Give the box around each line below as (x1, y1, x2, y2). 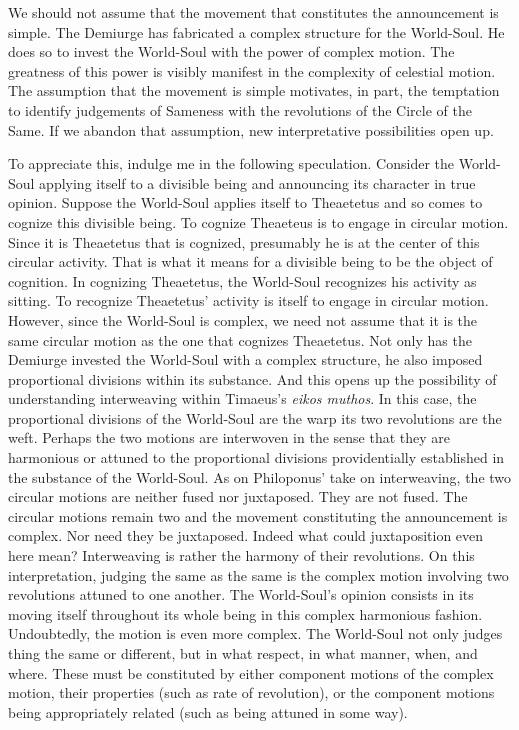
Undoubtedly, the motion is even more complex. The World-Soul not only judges (8, 623, 503, 644)
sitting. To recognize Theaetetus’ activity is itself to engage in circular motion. (8, 290, 489, 311)
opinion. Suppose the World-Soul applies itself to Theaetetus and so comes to (8, 192, 483, 213)
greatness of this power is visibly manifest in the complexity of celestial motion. (8, 60, 496, 81)
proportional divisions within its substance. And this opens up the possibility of (8, 368, 497, 389)
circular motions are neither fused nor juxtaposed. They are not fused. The (8, 486, 468, 507)
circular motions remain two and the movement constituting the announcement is (8, 505, 508, 526)
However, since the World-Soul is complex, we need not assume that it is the (8, 309, 478, 330)
